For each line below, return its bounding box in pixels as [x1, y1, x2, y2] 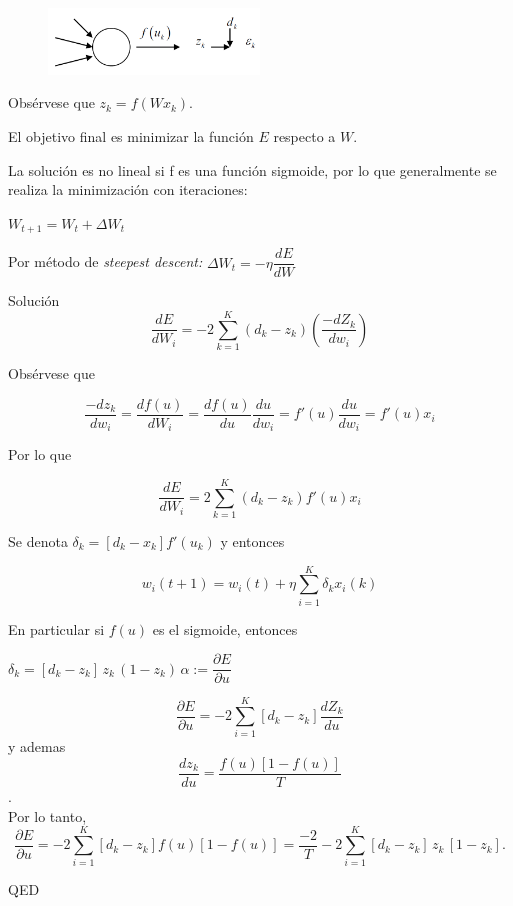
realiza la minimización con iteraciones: [8, 179, 248, 200]
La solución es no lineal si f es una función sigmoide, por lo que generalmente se [8, 159, 497, 180]
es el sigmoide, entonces [152, 618, 298, 639]
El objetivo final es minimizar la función [8, 126, 254, 147]
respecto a [273, 126, 336, 147]
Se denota [8, 530, 68, 551]
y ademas [8, 736, 66, 757]
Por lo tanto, [8, 805, 87, 826]
